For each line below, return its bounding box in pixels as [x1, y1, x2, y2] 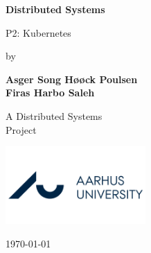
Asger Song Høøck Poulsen [6, 71, 138, 86]
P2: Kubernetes [6, 25, 71, 40]
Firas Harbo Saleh [6, 85, 95, 100]
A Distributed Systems [6, 108, 103, 123]
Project [6, 122, 37, 137]
